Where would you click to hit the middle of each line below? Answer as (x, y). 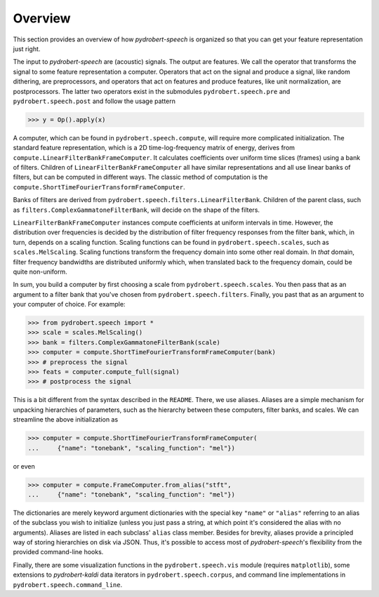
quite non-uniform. (40, 271)
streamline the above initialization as (66, 420)
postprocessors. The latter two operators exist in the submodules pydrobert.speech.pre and (152, 91)
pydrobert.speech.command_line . (68, 584)
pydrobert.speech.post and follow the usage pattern (94, 101)
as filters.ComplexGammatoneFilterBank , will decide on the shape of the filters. (136, 210)
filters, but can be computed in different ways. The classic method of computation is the (140, 177)
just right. (27, 48)
